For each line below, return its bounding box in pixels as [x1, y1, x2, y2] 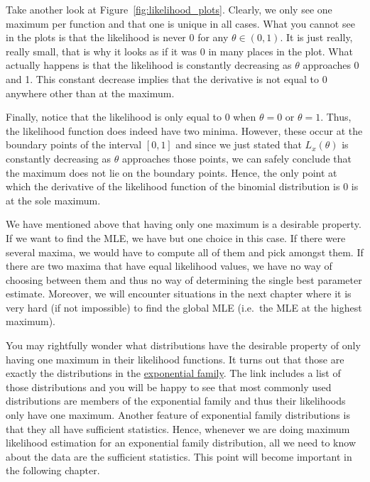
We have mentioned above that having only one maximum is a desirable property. [6, 217, 361, 231]
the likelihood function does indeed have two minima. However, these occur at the [6, 123, 363, 138]
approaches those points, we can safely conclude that [121, 150, 352, 165]
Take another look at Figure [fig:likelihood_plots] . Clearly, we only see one [6, 2, 332, 16]
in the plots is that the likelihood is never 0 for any [6, 30, 229, 45]
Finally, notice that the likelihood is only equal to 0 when [6, 109, 256, 124]
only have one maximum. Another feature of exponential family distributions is [6, 407, 350, 422]
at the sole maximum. [6, 192, 101, 207]
